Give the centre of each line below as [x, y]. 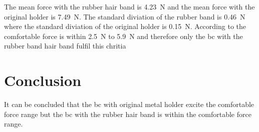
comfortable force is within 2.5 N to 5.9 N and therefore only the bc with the [123, 36]
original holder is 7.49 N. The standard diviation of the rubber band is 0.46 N [125, 16]
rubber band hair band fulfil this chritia [65, 46]
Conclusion [43, 80]
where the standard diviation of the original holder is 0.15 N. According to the [125, 26]
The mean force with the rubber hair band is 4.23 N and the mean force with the [129, 6]
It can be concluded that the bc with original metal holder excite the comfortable [129, 104]
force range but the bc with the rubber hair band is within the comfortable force [128, 114]
